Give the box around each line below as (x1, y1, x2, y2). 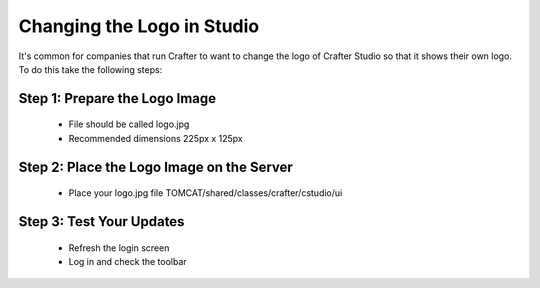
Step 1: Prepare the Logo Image (18, 90, 217, 107)
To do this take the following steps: (18, 63, 163, 75)
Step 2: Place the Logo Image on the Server (18, 158, 294, 175)
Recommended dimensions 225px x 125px (68, 132, 244, 144)
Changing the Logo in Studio (18, 15, 260, 37)
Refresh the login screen (68, 241, 170, 254)
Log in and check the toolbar (68, 255, 187, 267)
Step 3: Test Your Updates (18, 213, 185, 230)
